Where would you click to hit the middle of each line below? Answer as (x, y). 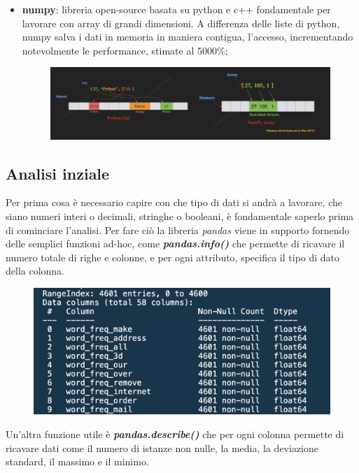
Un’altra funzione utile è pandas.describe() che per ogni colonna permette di (175, 434)
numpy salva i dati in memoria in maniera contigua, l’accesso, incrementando (188, 37)
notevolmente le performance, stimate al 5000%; (125, 50)
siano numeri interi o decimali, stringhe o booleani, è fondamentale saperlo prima (180, 216)
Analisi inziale (58, 173)
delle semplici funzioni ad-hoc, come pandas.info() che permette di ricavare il (175, 243)
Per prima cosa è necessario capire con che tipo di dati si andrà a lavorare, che (174, 202)
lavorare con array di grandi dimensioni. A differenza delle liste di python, (181, 23)
